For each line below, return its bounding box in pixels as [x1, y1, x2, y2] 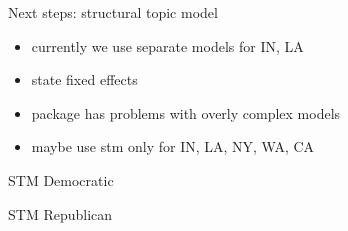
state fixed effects [31, 69, 138, 90]
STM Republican [8, 203, 113, 224]
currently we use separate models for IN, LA [31, 35, 304, 56]
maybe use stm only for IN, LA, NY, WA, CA [31, 136, 315, 157]
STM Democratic [8, 169, 114, 190]
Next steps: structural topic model [8, 2, 218, 22]
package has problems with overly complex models [31, 102, 341, 123]
